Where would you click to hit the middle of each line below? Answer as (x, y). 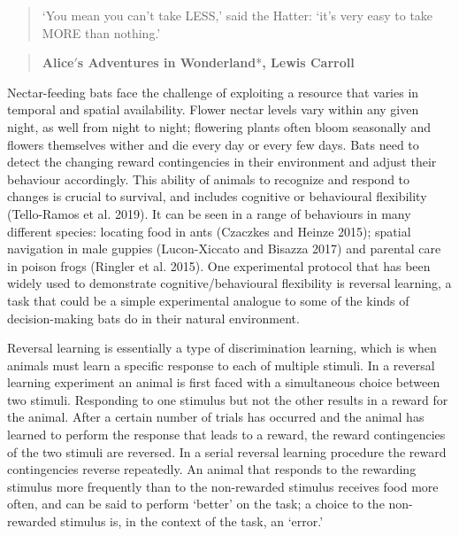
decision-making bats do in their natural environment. (153, 318)
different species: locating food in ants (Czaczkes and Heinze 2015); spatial (209, 231)
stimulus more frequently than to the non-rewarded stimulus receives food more (223, 486)
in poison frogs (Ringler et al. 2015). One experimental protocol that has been (219, 265)
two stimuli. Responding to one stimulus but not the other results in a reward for (228, 399)
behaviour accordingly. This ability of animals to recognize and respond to (209, 179)
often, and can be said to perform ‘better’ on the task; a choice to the (196, 504)
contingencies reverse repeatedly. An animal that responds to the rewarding (212, 469)
